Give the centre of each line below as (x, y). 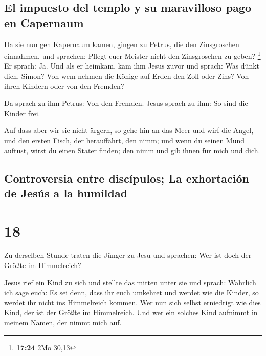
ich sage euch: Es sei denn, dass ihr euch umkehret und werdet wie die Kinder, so (131, 292)
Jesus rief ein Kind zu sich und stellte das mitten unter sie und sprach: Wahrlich (130, 282)
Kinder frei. (22, 113)
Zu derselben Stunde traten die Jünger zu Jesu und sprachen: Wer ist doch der (128, 255)
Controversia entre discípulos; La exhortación (127, 178)
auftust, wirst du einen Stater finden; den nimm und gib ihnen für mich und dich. (132, 150)
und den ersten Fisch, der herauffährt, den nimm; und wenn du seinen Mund (125, 140)
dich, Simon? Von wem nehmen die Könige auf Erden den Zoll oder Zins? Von (127, 76)
